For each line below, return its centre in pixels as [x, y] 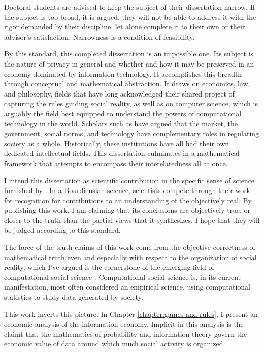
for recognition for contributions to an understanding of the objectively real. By [128, 200]
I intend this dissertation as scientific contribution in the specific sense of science [129, 180]
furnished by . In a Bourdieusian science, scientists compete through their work [127, 190]
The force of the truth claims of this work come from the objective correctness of [130, 247]
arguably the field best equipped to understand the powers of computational [123, 113]
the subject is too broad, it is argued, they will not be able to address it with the [130, 17]
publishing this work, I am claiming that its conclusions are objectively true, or [127, 210]
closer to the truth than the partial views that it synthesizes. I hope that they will [132, 220]
